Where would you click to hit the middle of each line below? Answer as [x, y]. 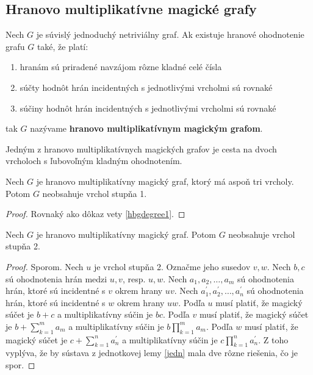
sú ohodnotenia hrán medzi [56, 278]
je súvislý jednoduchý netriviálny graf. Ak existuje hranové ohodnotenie [170, 34]
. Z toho [273, 339]
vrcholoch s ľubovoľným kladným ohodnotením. [94, 161]
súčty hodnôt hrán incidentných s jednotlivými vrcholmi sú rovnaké [146, 87]
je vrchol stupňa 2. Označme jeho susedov [172, 266]
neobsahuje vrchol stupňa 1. [95, 193]
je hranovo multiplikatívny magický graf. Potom [126, 234]
